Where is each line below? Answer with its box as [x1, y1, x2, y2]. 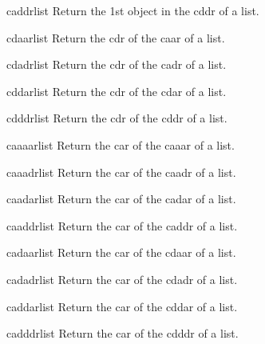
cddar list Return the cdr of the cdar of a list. [6, 82, 227, 99]
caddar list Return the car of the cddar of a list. [6, 298, 238, 314]
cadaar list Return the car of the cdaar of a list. [6, 244, 236, 261]
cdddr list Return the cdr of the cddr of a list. [6, 110, 227, 126]
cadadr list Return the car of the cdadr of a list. [6, 270, 238, 287]
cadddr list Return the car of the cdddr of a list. [6, 325, 239, 342]
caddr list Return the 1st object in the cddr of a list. [6, 2, 259, 18]
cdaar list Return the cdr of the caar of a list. [6, 29, 225, 46]
